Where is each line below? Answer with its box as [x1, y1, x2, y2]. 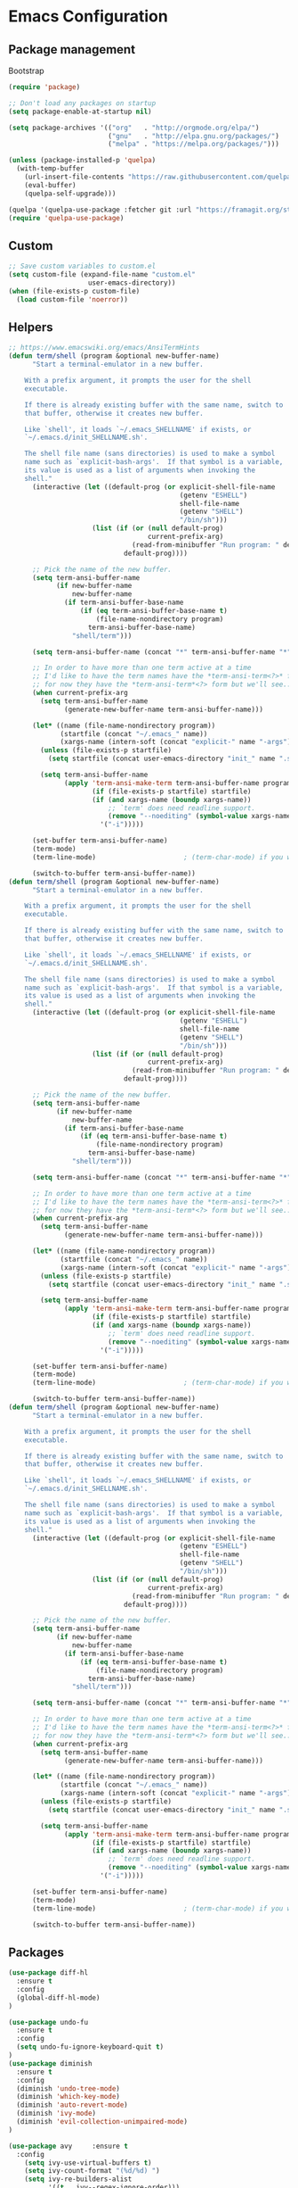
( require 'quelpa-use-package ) [8, 213, 125, 222]
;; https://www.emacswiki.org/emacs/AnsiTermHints [8, 344, 200, 352]
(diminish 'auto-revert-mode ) [16, 2101, 128, 2109]
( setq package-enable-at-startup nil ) [8, 107, 152, 116]
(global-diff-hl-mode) [16, 1993, 101, 2002]
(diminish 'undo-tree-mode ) [16, 2084, 121, 2093]
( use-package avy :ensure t [8, 2142, 128, 2151]
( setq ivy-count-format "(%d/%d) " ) [24, 2167, 161, 2176]
